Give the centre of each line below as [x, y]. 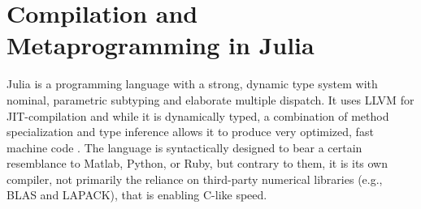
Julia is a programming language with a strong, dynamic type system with [192, 84]
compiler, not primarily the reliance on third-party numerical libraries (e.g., [195, 179]
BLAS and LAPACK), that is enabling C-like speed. [137, 195]
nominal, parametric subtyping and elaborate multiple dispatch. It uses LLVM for [210, 99]
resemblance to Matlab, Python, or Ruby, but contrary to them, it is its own [197, 163]
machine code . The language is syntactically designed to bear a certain [184, 147]
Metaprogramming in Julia [161, 45]
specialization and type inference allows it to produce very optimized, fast [190, 132]
